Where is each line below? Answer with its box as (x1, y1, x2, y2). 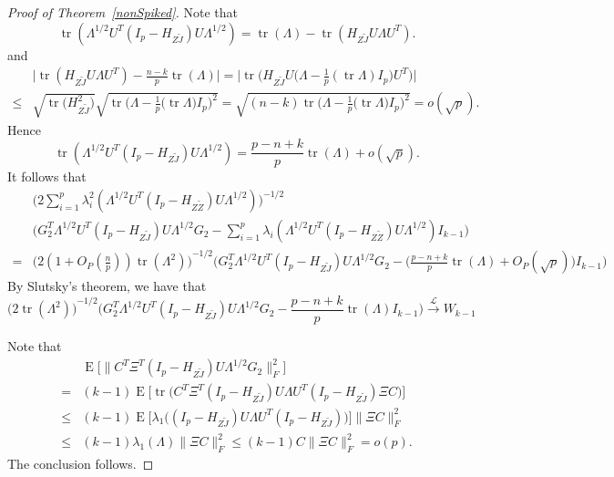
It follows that (7, 167, 87, 186)
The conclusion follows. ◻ (7, 454, 154, 473)
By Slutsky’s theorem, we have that (7, 276, 207, 296)
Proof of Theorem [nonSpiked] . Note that (7, 3, 238, 21)
